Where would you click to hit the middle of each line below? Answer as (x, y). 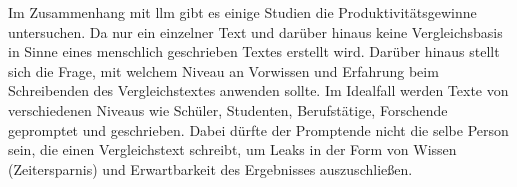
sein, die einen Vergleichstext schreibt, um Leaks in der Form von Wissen (232, 149)
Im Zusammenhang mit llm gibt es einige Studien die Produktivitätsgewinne (242, 12)
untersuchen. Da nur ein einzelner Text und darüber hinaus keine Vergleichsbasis (255, 31)
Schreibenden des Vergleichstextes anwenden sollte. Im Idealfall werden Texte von (258, 90)
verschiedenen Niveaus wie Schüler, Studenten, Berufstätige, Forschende (228, 109)
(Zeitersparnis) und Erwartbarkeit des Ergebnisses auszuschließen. (210, 168)
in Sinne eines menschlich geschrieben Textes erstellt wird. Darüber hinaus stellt (254, 51)
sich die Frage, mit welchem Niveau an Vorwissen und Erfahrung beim (223, 70)
